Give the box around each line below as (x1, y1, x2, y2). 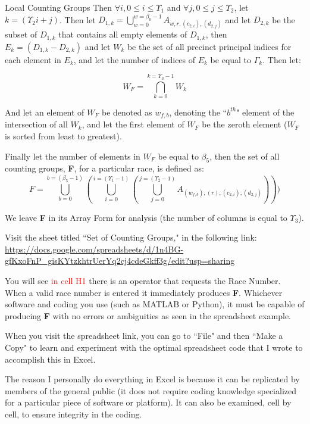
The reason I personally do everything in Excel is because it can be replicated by (5, 373, 300, 385)
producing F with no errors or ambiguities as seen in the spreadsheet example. (5, 309, 291, 322)
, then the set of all (209, 149, 280, 162)
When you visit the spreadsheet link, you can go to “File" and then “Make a (5, 329, 283, 342)
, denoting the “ (169, 105, 227, 118)
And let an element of (5, 105, 84, 118)
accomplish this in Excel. (5, 353, 96, 365)
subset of (5, 28, 37, 40)
